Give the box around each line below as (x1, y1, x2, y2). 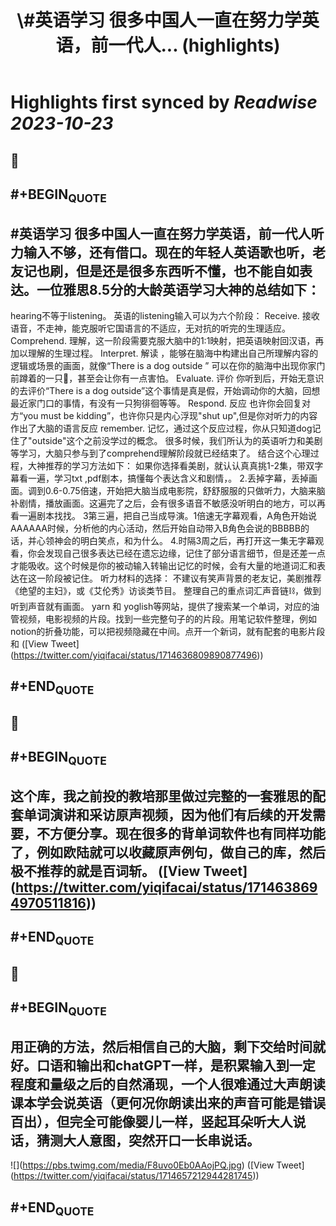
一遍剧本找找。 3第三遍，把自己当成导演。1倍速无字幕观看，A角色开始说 (18, 509, 317, 521)
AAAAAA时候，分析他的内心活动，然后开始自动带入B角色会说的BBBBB (10, 522, 301, 534)
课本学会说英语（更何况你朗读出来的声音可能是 (10, 1094, 300, 1111)
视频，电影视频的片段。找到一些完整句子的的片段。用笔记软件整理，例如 (18, 612, 317, 625)
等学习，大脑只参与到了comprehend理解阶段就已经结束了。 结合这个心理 (10, 447, 311, 459)
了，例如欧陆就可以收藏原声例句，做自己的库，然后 (10, 844, 326, 861)
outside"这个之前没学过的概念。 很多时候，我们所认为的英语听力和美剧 (31, 434, 323, 446)
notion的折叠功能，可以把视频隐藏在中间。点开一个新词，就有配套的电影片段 (10, 625, 326, 637)
